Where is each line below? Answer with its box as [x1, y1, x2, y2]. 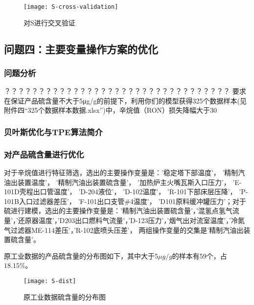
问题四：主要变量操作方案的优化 [4, 41, 158, 56]
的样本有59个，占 [172, 250, 227, 261]
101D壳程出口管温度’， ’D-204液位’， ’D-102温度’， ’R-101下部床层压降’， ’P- [4, 186, 248, 197]
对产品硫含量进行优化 [4, 148, 84, 160]
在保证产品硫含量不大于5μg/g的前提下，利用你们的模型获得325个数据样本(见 [4, 95, 247, 105]
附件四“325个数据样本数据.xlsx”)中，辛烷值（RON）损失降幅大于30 [4, 105, 217, 115]
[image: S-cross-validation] [23, 3, 118, 10]
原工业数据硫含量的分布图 [23, 291, 106, 302]
